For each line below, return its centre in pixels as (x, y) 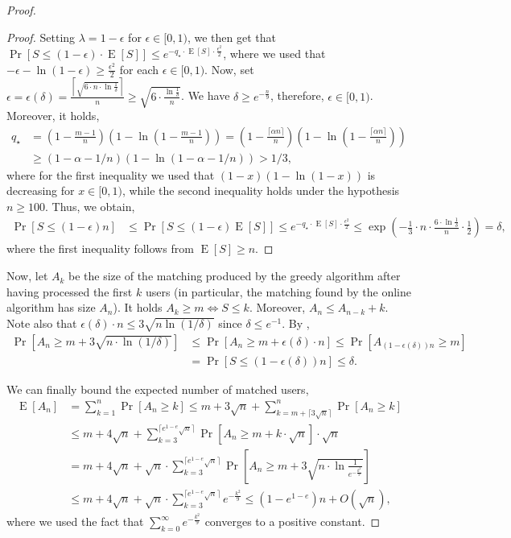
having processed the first (70, 291)
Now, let (27, 276)
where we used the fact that (75, 521)
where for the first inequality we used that (111, 174)
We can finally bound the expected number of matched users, (158, 389)
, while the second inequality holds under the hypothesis (261, 190)
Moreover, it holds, (53, 115)
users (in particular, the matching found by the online (278, 291)
